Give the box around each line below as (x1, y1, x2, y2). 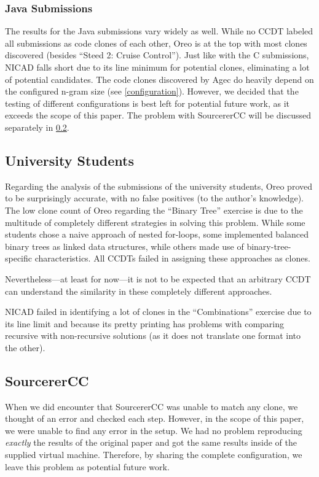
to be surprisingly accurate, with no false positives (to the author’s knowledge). (5, 192, 304, 204)
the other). (5, 341, 45, 354)
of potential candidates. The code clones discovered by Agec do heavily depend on (5, 72, 314, 85)
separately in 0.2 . (5, 120, 69, 133)
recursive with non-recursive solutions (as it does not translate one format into (5, 329, 301, 342)
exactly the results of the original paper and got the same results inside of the (5, 436, 297, 449)
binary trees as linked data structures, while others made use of (5, 239, 244, 252)
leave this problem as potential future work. (5, 460, 170, 473)
